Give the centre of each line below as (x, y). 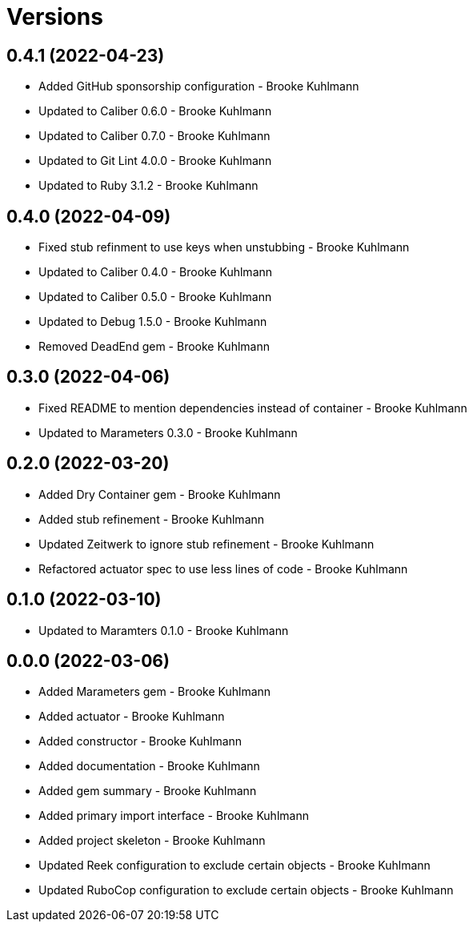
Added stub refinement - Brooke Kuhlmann (152, 519)
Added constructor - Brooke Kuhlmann (140, 741)
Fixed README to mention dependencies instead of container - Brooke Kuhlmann (253, 408)
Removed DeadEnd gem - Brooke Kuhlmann (154, 347)
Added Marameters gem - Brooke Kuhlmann (155, 692)
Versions (55, 17)
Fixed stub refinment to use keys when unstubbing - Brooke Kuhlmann (224, 247)
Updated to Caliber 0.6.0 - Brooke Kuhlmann (155, 111)
